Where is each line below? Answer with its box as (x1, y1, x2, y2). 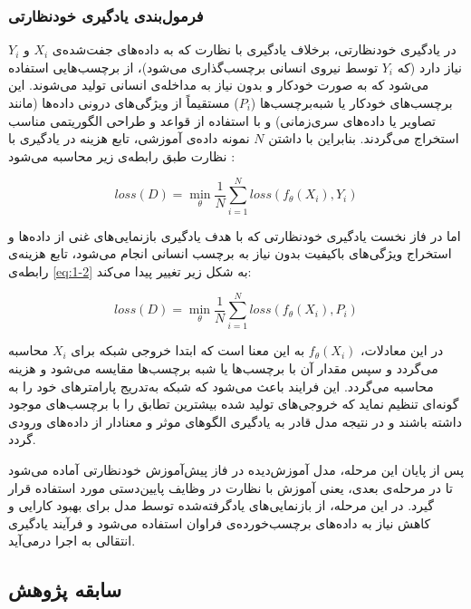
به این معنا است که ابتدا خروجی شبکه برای (71, 341, 305, 360)
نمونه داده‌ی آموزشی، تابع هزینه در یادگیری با (8, 129, 250, 148)
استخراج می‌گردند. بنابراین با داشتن (268, 129, 459, 148)
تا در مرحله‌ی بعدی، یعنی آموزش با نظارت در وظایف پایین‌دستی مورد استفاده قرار (8, 478, 453, 497)
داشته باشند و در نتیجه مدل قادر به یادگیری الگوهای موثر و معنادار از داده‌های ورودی (8, 411, 462, 430)
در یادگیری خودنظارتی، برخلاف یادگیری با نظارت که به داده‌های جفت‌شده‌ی (52, 40, 457, 59)
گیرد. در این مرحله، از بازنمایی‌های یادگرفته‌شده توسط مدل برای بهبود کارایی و (8, 496, 434, 515)
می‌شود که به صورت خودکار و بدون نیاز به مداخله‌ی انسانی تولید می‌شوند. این (8, 75, 429, 94)
